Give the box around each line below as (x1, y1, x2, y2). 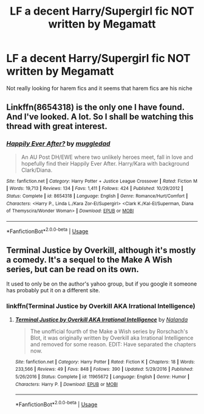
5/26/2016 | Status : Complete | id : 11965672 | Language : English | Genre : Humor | (15, 373, 189, 380)
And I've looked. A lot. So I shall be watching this (6, 111, 194, 122)
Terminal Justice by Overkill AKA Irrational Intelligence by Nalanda (15, 315, 188, 323)
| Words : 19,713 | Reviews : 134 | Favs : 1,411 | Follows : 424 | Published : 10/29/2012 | (6, 186, 183, 192)
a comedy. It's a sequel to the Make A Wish (6, 254, 172, 265)
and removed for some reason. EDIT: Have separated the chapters (30, 340, 196, 348)
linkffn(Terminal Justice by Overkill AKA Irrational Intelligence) (6, 302, 195, 310)
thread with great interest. (6, 121, 107, 132)
